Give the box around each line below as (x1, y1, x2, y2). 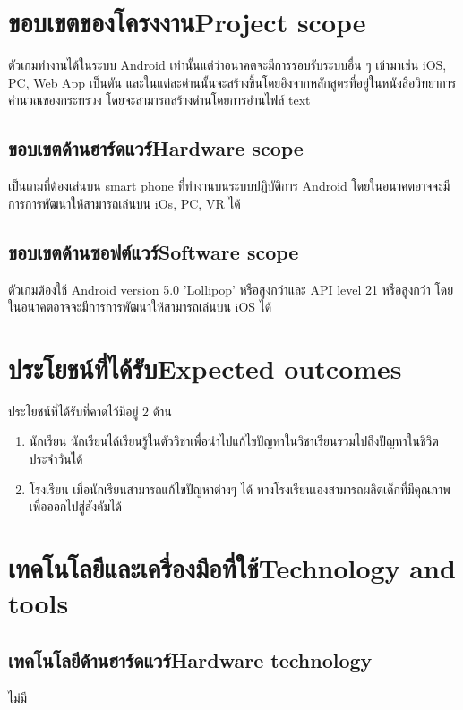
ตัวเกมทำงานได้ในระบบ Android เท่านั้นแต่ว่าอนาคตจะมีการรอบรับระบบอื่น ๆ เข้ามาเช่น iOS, (8, 56, 447, 74)
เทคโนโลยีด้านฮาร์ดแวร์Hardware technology (8, 646, 373, 673)
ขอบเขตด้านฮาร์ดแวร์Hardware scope (8, 134, 304, 162)
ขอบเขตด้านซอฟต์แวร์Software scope (8, 237, 299, 265)
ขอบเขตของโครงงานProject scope (8, 4, 366, 40)
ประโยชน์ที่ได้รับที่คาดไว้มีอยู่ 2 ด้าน (8, 401, 172, 420)
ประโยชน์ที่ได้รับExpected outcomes (8, 349, 402, 386)
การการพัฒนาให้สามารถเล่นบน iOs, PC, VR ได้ (8, 193, 241, 212)
